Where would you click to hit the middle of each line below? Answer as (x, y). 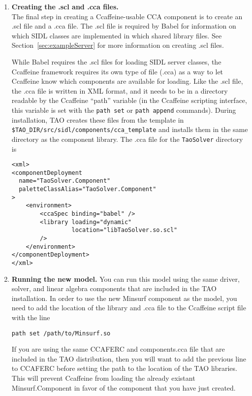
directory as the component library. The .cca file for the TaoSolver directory (127, 139)
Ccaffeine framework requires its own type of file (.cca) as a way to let (117, 71)
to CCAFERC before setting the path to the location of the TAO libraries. (124, 368)
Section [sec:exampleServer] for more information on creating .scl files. (118, 45)
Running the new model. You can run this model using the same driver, (126, 279)
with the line (31, 317)
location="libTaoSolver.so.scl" (125, 230)
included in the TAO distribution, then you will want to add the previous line (129, 358)
